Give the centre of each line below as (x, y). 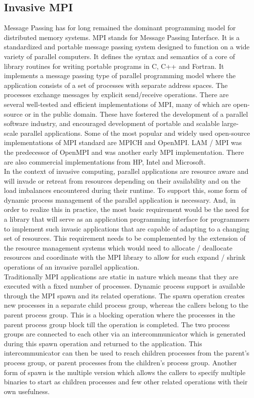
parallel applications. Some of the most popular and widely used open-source (135, 133)
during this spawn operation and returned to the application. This (103, 343)
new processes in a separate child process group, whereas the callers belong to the (126, 305)
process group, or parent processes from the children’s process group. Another (120, 362)
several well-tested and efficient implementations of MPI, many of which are (117, 104)
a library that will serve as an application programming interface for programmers (127, 219)
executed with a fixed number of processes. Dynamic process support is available (125, 286)
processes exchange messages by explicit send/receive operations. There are (116, 94)
